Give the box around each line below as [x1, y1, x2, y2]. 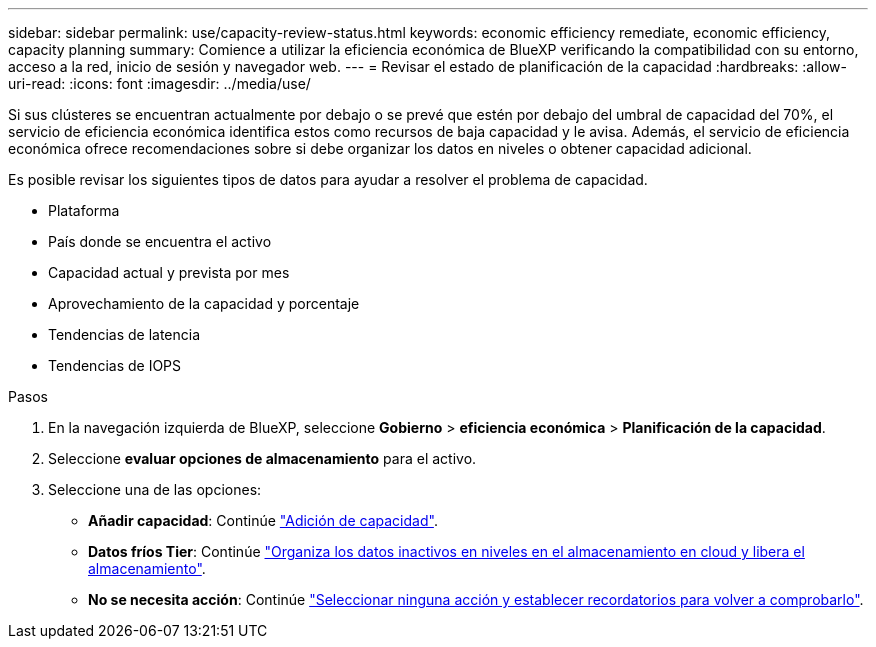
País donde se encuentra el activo [48, 233, 272, 250]
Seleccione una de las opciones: [48, 481, 262, 498]
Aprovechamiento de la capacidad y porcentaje [48, 295, 360, 312]
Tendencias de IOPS [48, 357, 182, 374]
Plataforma [48, 202, 120, 219]
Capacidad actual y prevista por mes [48, 264, 290, 281]
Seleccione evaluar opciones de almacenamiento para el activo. [48, 450, 477, 467]
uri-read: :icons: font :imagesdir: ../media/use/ [8, 75, 311, 92]
